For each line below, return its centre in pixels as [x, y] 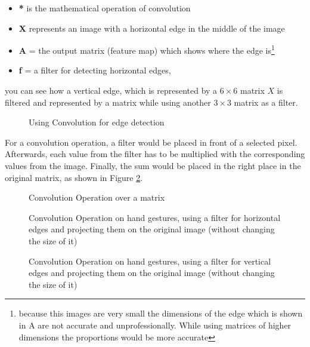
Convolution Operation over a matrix [97, 197]
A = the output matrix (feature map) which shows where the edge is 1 [147, 49]
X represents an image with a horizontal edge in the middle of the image [152, 28]
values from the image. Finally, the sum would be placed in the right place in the [153, 165]
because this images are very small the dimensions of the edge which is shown [161, 313]
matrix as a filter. [266, 102]
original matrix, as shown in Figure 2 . [74, 177]
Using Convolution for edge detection [97, 122]
